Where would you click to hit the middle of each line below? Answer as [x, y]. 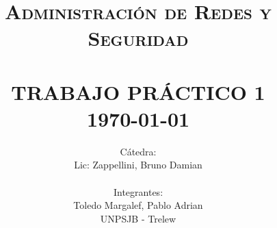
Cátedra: [138, 151]
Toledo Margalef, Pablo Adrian [138, 205]
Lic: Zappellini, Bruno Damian [138, 165]
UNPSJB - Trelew [138, 218]
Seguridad [138, 38]
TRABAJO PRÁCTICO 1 [138, 91]
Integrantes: [138, 191]
